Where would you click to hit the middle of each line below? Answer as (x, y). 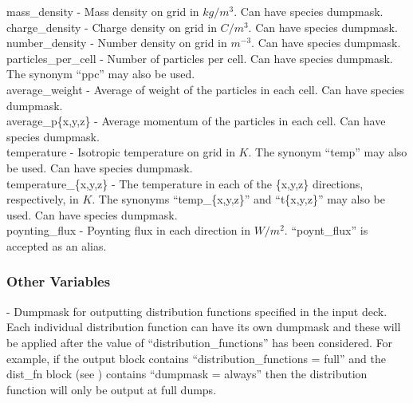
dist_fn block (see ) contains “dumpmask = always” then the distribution (187, 374)
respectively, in (43, 199)
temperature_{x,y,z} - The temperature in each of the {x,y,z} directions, (185, 183)
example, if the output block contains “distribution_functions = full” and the (196, 358)
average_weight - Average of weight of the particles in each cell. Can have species (205, 89)
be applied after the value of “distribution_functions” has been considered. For (200, 342)
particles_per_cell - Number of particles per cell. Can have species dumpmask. (200, 58)
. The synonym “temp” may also (328, 152)
